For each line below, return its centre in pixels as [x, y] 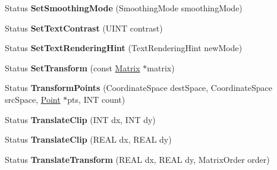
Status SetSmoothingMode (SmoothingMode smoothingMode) [124, 8]
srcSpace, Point [33, 99]
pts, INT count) [96, 99]
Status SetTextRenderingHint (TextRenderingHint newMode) [124, 48]
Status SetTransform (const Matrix [73, 67]
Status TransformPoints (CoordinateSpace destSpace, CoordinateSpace [138, 88]
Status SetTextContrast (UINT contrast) [84, 28]
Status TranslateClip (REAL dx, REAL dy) [88, 139]
